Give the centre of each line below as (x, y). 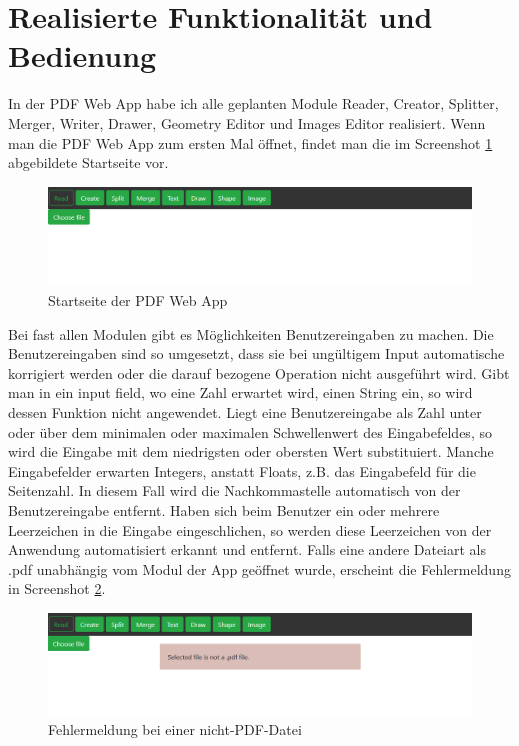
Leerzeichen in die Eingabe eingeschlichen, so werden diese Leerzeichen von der (250, 529)
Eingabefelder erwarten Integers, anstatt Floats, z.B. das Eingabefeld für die (242, 470)
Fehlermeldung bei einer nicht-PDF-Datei (175, 728)
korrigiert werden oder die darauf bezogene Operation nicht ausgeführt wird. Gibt (259, 372)
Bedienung (82, 55)
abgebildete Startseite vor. (88, 162)
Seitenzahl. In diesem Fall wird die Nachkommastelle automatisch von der (234, 490)
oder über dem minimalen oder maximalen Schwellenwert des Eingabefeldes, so (250, 431)
